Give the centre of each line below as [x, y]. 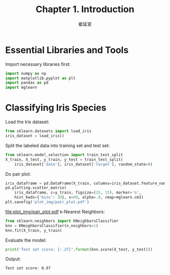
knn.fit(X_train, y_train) [34, 230]
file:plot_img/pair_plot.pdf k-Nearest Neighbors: [55, 212]
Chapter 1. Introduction [85, 9]
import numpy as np [26, 73]
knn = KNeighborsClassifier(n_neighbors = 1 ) [52, 226]
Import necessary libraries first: [38, 64]
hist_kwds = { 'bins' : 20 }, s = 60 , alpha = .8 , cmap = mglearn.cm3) [79, 198]
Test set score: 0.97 [28, 268]
